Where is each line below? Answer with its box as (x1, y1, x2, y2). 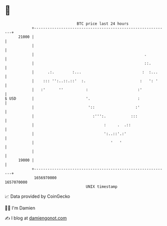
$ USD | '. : (5, 96, 140, 101)
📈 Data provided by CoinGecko (5, 193, 70, 199)
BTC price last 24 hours (76, 21, 129, 26)
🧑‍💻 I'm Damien (5, 205, 36, 211)
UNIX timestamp (86, 184, 118, 189)
